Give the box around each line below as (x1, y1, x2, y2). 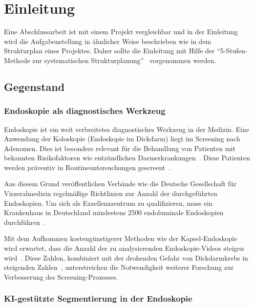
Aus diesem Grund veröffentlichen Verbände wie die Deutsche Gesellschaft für (4, 178, 237, 189)
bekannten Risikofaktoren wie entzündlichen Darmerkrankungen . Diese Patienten (4, 153, 250, 163)
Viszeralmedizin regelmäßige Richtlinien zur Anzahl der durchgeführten (4, 188, 217, 198)
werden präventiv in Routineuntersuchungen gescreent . (4, 162, 171, 172)
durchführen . (4, 217, 45, 227)
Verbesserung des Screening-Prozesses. (4, 271, 118, 282)
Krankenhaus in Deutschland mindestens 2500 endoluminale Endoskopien (4, 207, 224, 218)
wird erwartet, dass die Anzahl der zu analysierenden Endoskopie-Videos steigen (4, 243, 244, 253)
